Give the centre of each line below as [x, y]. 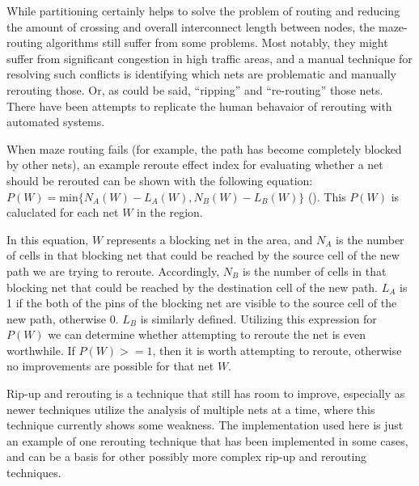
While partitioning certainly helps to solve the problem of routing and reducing [203, 11]
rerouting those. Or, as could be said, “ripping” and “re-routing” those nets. [195, 89]
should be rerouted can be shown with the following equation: [160, 180]
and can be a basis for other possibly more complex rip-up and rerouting [187, 456]
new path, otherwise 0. [63, 318]
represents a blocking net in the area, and [209, 239]
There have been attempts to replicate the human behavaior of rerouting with [199, 106]
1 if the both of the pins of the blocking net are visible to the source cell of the [202, 303]
